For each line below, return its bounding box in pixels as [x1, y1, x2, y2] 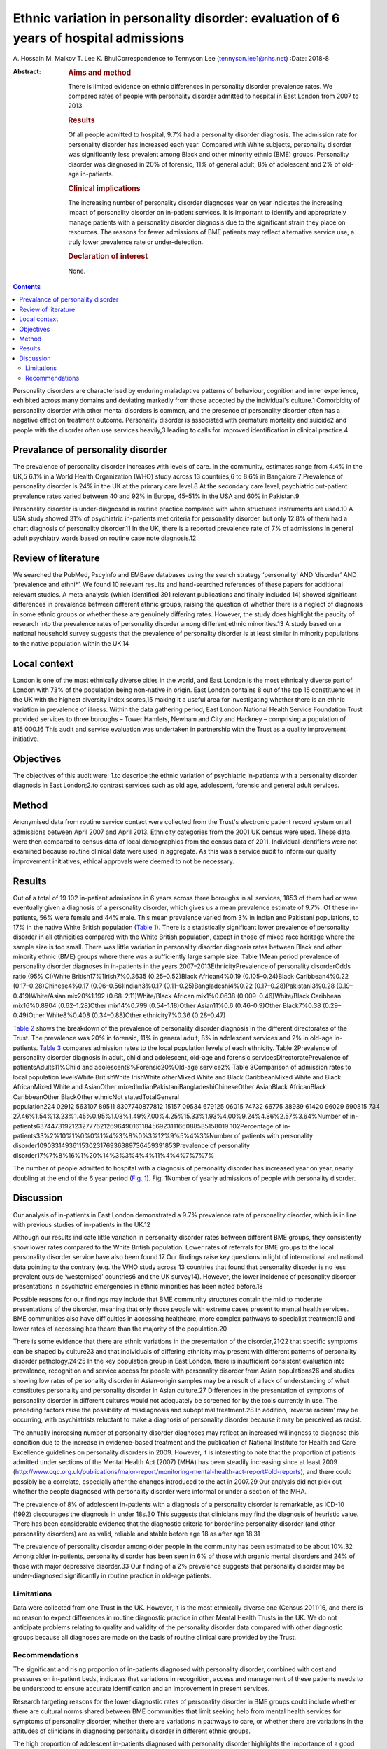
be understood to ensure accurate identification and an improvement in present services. [13, 1685, 270, 1693]
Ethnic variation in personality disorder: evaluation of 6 [13, 10, 340, 26]
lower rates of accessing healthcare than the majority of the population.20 [13, 1324, 227, 1333]
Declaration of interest [68, 252, 148, 262]
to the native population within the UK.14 [13, 639, 129, 647]
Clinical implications [68, 183, 141, 193]
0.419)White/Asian [13, 991, 66, 1000]
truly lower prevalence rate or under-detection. [68, 238, 204, 246]
